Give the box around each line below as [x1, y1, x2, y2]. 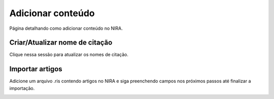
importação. [9, 85, 35, 91]
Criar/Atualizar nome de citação [9, 38, 113, 47]
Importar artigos [9, 65, 63, 73]
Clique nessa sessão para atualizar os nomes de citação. [9, 52, 129, 58]
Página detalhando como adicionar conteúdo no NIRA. [9, 25, 123, 31]
